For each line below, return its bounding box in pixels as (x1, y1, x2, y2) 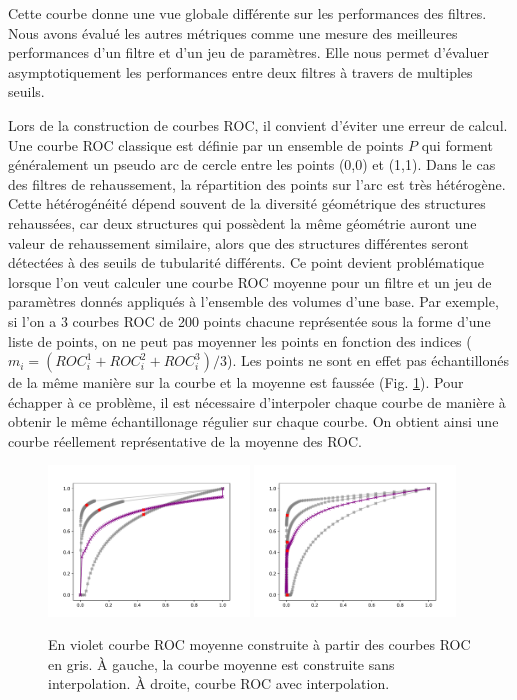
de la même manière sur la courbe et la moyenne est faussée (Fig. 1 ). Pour (8, 372, 464, 393)
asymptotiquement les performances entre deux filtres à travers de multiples (8, 61, 473, 82)
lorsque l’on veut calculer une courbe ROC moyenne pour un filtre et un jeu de (8, 271, 492, 292)
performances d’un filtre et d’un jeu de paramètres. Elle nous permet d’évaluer (8, 42, 489, 63)
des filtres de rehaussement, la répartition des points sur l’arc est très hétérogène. (8, 173, 506, 194)
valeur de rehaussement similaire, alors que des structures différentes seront (8, 232, 469, 253)
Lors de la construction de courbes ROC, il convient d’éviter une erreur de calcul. (8, 114, 508, 135)
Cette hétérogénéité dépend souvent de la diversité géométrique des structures (8, 193, 486, 214)
